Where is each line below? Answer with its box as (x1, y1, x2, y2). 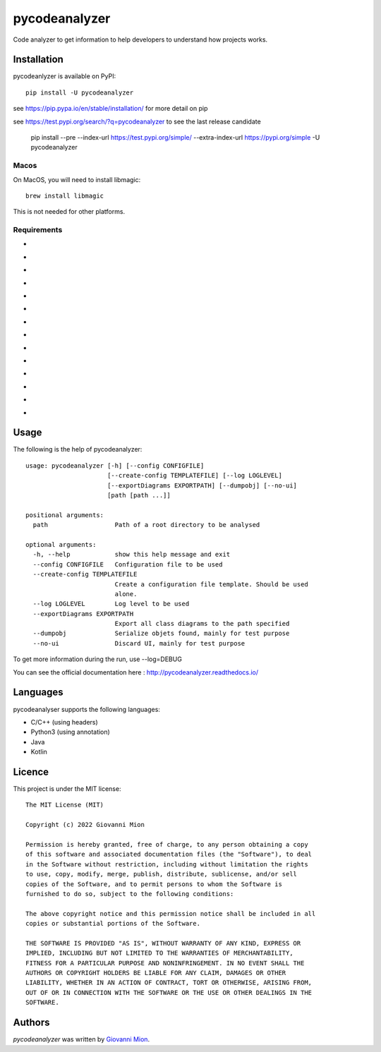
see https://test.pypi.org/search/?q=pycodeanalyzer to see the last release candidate (13, 117, 261, 126)
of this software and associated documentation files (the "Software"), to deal (25, 850, 313, 859)
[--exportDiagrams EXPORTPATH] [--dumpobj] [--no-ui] (107, 481, 298, 490)
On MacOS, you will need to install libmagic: (13, 175, 141, 183)
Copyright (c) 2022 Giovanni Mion (25, 821, 145, 829)
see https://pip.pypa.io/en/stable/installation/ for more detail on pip (13, 104, 208, 113)
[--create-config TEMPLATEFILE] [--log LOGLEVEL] (107, 471, 282, 480)
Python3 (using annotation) (30, 727, 111, 737)
